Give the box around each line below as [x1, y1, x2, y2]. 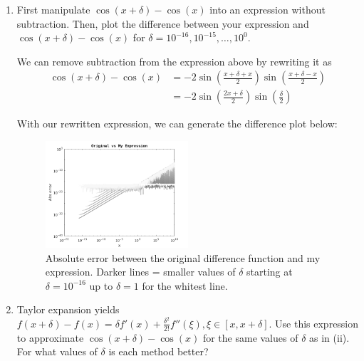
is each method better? [108, 344, 209, 359]
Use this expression [275, 315, 359, 330]
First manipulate [16, 2, 90, 16]
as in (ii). [309, 330, 350, 345]
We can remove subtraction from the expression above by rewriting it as [16, 53, 332, 68]
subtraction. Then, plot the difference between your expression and [16, 16, 309, 31]
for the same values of [202, 330, 298, 345]
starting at [246, 264, 293, 279]
